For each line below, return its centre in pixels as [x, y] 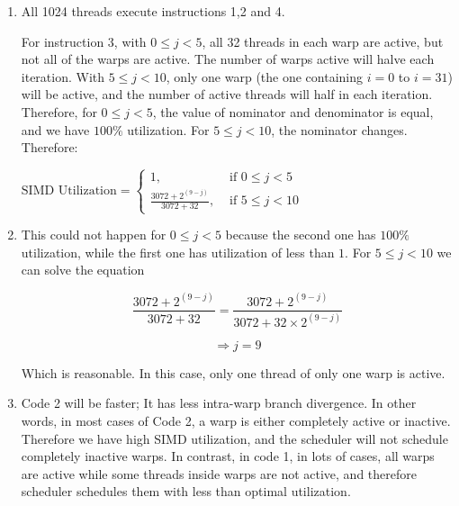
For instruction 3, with [84, 41]
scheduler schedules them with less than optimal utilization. [186, 491]
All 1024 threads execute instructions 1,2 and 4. [153, 11]
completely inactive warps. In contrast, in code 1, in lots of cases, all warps [228, 456]
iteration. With [63, 76]
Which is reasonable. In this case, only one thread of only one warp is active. [233, 372]
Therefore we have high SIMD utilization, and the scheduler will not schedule [234, 438]
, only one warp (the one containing [265, 76]
